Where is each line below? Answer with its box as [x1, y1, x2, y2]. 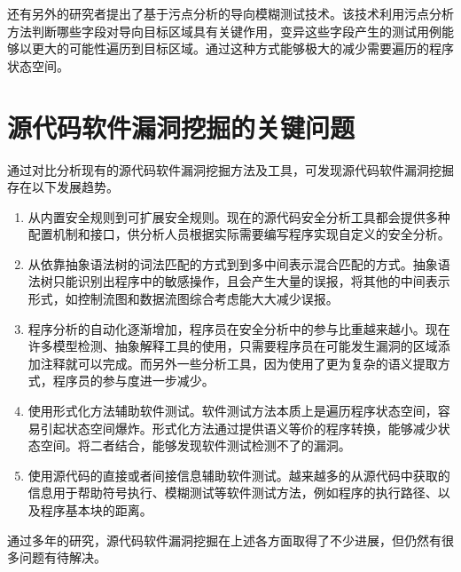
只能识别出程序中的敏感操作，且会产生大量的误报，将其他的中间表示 [52, 272, 450, 290]
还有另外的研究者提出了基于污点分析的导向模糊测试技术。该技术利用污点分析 [7, 4, 454, 22]
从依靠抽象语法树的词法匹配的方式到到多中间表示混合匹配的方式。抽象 [27, 254, 438, 273]
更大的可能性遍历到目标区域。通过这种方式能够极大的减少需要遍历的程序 [31, 39, 454, 58]
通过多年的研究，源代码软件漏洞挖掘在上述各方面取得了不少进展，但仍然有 [7, 530, 441, 549]
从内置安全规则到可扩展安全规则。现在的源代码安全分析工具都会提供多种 [27, 207, 450, 226]
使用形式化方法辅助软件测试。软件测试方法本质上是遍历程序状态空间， [27, 401, 438, 420]
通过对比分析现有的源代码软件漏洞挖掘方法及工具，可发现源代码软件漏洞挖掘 [7, 160, 454, 179]
